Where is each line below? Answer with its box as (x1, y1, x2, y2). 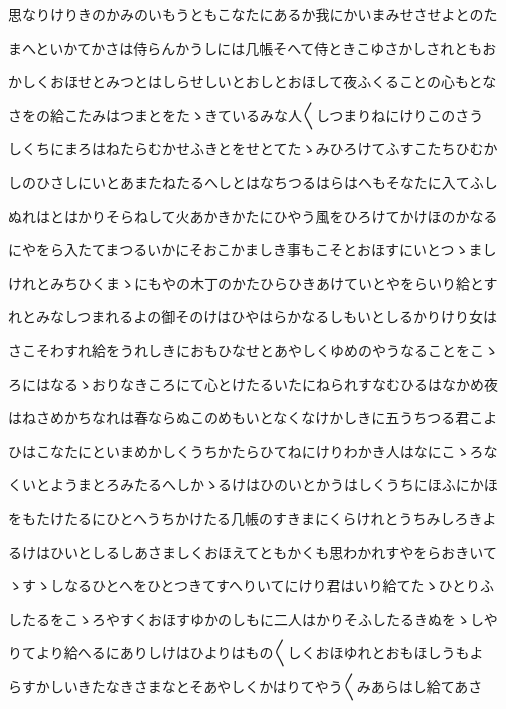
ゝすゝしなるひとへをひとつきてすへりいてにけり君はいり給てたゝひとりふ (8, 575, 495, 596)
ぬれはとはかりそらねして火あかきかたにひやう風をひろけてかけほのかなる (8, 205, 498, 226)
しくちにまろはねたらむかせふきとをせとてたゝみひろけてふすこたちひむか (8, 138, 498, 159)
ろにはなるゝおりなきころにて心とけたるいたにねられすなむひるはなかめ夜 (8, 373, 498, 394)
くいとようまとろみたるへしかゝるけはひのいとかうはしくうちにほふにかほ (8, 474, 498, 495)
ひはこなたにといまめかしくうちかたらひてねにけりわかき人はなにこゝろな (8, 440, 498, 461)
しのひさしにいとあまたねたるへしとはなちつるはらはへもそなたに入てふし (8, 171, 498, 192)
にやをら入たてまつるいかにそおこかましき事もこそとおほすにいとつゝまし (8, 239, 497, 260)
